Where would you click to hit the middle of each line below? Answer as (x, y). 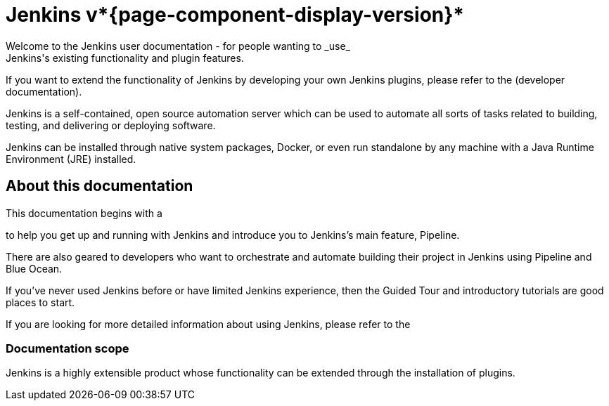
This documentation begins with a (84, 213)
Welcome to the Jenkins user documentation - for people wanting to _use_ (178, 46)
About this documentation (100, 186)
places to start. (40, 302)
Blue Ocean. (34, 268)
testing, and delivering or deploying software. (111, 125)
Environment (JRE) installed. (71, 159)
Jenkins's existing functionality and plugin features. (125, 58)
